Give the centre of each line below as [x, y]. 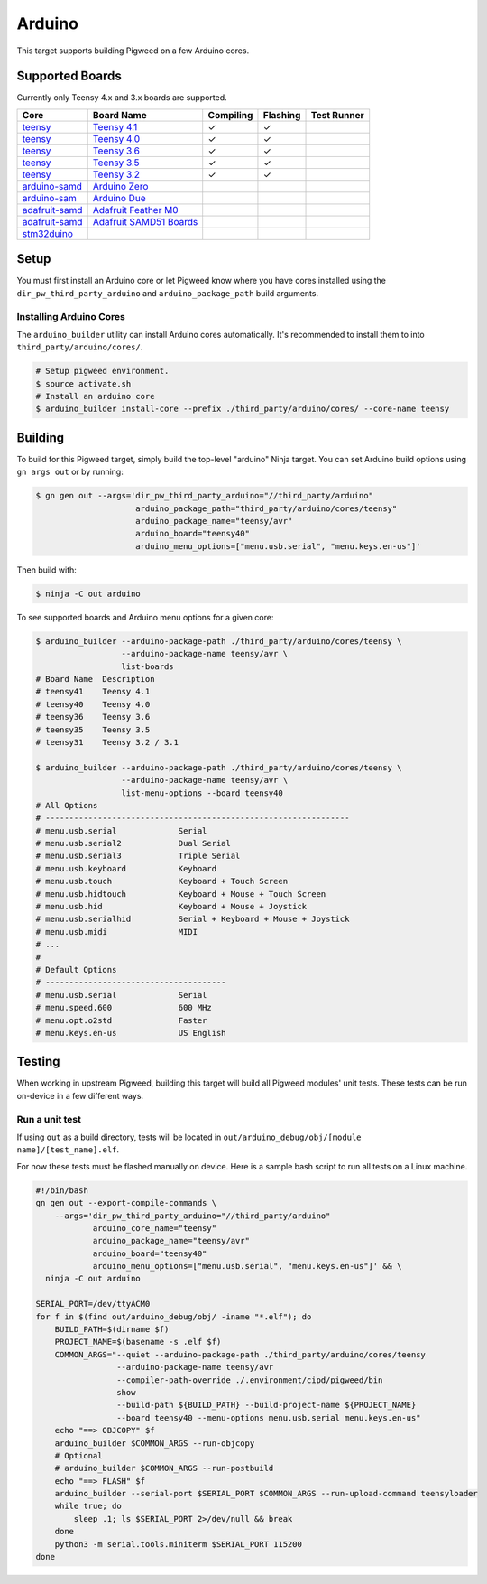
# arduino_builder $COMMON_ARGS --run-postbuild [164, 1468]
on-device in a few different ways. [80, 1095]
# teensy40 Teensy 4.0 [93, 704]
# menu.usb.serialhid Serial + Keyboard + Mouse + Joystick [193, 919]
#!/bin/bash [62, 1190]
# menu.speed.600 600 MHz [124, 1008]
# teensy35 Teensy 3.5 [93, 730]
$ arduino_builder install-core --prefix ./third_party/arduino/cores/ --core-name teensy [243, 409]
